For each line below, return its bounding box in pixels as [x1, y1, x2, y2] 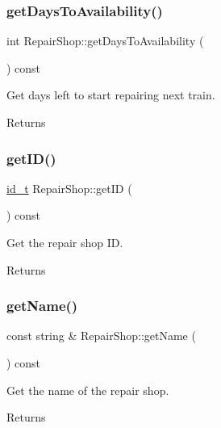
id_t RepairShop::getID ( [6, 179, 132, 196]
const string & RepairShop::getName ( [6, 327, 196, 344]
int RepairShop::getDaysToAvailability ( [6, 32, 204, 49]
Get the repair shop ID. [6, 234, 123, 250]
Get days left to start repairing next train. [6, 86, 215, 103]
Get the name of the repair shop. [6, 381, 169, 398]
